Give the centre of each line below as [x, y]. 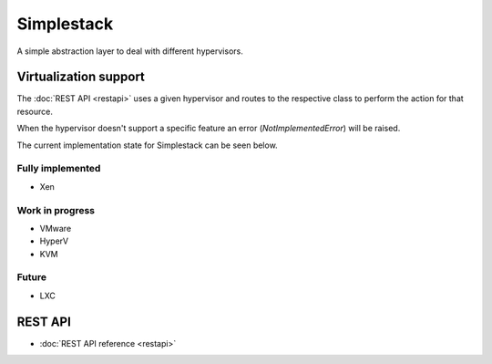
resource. [35, 111]
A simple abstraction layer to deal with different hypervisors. [130, 51]
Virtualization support [81, 77]
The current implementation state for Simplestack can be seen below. [147, 145]
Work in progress [56, 210]
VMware [56, 228]
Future [32, 277]
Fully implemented [59, 169]
